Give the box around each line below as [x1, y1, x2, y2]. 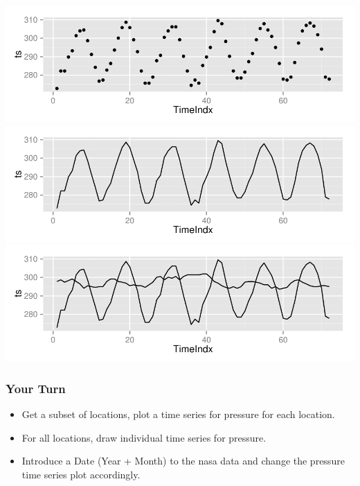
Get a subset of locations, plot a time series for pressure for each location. [21, 407, 335, 421]
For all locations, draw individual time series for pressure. [21, 430, 267, 444]
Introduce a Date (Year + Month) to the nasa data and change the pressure [21, 453, 345, 468]
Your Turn [6, 379, 66, 397]
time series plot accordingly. [21, 467, 141, 481]
